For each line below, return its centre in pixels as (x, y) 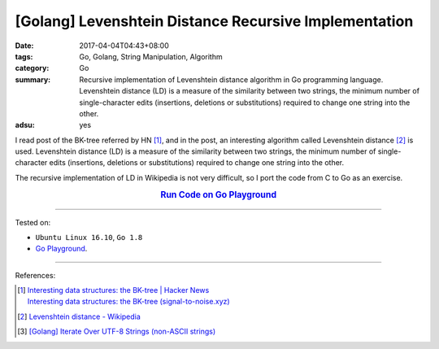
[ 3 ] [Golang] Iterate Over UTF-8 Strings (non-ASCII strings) (117, 332)
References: (35, 275)
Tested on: (33, 222)
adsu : (25, 125)
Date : (24, 46)
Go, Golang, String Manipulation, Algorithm (151, 56)
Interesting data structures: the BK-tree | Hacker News (118, 290)
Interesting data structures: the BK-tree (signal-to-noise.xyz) (129, 302)
